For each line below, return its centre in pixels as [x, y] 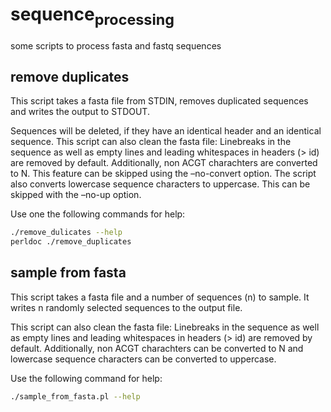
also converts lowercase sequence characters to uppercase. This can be [160, 184]
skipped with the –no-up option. [76, 195]
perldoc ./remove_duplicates [71, 242]
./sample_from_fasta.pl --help [75, 396]
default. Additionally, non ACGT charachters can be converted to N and [157, 348]
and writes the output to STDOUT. [80, 112]
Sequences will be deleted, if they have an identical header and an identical [166, 131]
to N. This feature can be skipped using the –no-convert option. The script [163, 174]
